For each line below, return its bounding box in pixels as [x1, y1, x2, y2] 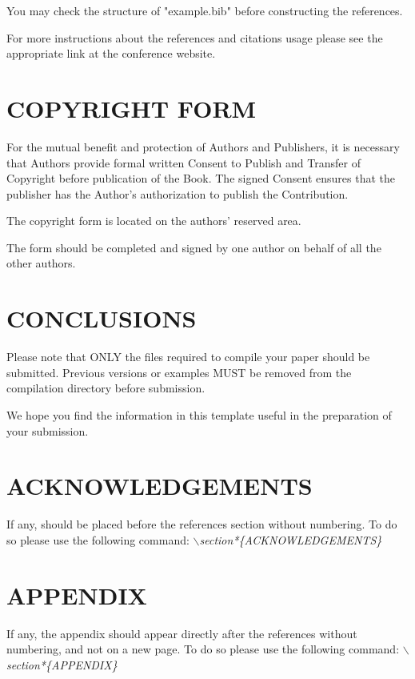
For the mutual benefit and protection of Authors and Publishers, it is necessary [6, 138, 400, 155]
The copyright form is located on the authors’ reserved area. [6, 212, 301, 229]
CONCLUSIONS [6, 302, 197, 335]
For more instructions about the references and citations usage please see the [6, 29, 383, 46]
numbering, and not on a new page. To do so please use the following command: [6, 641, 400, 657]
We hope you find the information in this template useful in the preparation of [6, 406, 392, 423]
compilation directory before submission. [6, 380, 206, 396]
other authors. [6, 255, 76, 271]
